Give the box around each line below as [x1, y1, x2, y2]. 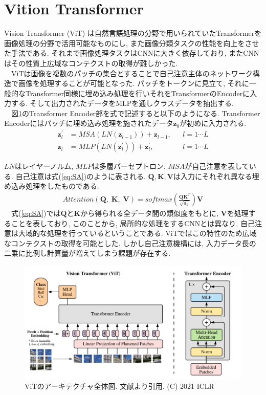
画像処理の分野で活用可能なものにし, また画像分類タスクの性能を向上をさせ [4, 37, 259, 48]
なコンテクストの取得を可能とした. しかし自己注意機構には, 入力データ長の [4, 237, 256, 248]
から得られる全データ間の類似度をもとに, [80, 208, 218, 218]
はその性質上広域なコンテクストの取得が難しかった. [4, 57, 178, 68]
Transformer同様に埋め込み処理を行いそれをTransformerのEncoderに [25, 87, 250, 98]
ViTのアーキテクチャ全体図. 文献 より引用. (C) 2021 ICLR [25, 380, 214, 391]
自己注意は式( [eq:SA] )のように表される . [15, 170, 146, 181]
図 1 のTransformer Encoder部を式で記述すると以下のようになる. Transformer [11, 107, 260, 118]
